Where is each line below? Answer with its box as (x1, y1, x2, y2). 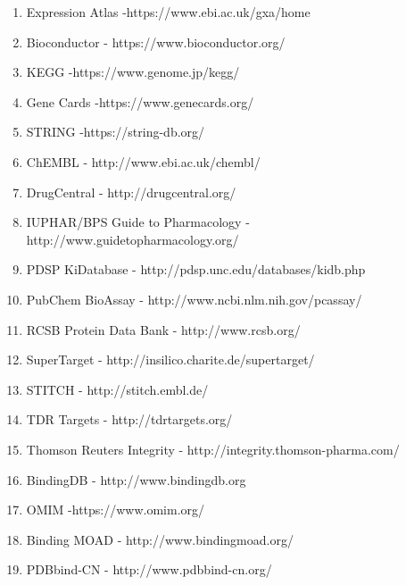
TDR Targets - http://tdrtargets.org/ (26, 410, 233, 429)
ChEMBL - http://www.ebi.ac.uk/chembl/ (26, 152, 261, 171)
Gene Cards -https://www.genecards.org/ (26, 92, 254, 111)
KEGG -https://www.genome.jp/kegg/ (26, 63, 240, 81)
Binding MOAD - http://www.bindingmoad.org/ (26, 530, 294, 548)
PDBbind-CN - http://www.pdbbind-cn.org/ (26, 560, 272, 579)
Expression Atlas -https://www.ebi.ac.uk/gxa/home (26, 3, 311, 21)
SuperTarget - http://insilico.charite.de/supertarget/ (26, 350, 315, 369)
